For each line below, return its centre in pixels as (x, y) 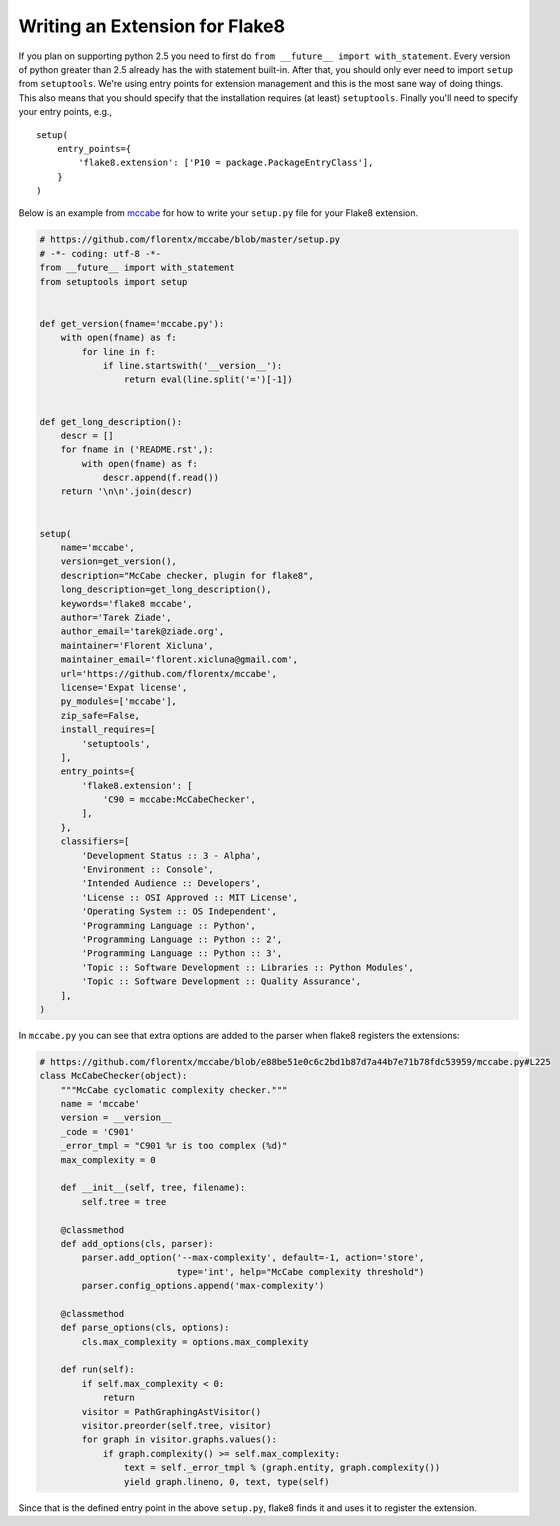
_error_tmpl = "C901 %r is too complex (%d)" (174, 1146)
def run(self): (97, 1369)
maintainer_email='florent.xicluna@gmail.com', (179, 659)
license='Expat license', (124, 687)
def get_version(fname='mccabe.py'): (132, 323)
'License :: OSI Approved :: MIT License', (190, 897)
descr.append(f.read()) (161, 478)
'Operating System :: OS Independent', (179, 911)
